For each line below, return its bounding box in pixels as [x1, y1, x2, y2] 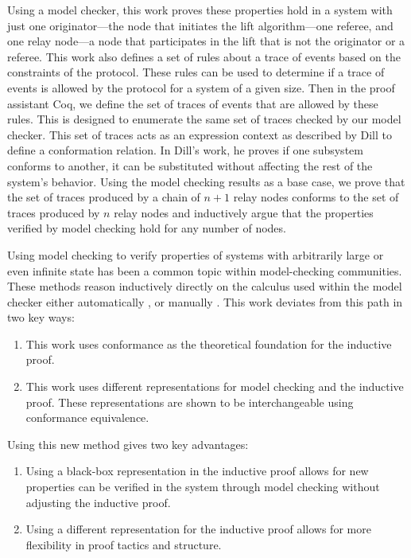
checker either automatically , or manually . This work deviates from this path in [7, 293, 403, 310]
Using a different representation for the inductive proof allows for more [25, 521, 371, 537]
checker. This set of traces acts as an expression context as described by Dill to [7, 126, 392, 142]
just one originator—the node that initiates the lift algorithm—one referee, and [7, 17, 394, 33]
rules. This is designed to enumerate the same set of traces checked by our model [7, 111, 401, 127]
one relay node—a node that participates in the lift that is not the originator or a [7, 33, 405, 49]
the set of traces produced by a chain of [7, 189, 200, 205]
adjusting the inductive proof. [25, 494, 171, 510]
